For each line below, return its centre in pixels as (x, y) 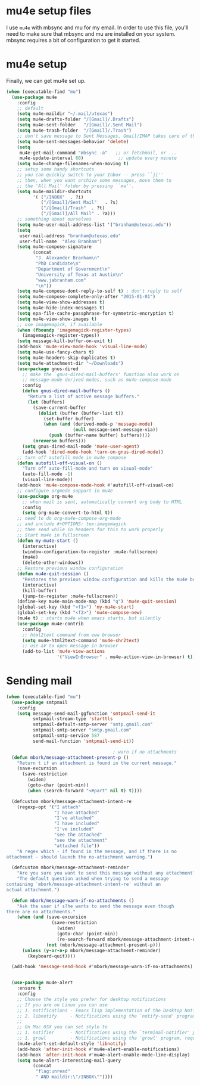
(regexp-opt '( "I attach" (49, 807)
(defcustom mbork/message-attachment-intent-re (72, 801)
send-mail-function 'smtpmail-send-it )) (83, 741)
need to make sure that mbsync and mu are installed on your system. (91, 33)
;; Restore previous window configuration (70, 568)
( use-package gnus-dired (48, 369)
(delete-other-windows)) (53, 563)
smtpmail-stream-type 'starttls (73, 719)
